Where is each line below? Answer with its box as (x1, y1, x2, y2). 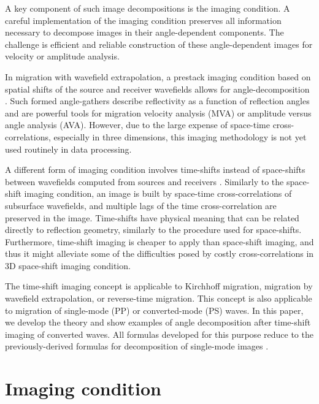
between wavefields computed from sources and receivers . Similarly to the (5, 175, 284, 188)
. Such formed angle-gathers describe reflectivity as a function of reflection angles (5, 94, 310, 107)
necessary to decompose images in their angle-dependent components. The (5, 26, 284, 39)
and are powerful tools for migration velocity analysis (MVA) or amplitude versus (5, 106, 312, 119)
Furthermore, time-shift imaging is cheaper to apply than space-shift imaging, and (5, 235, 314, 248)
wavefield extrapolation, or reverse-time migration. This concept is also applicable (5, 292, 312, 305)
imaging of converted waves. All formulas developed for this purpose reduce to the (5, 327, 313, 340)
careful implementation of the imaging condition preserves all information (5, 13, 282, 26)
